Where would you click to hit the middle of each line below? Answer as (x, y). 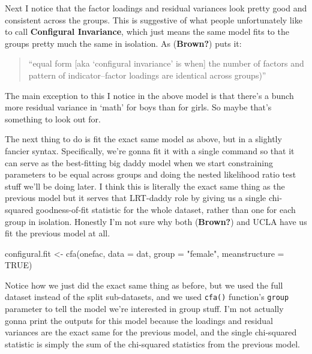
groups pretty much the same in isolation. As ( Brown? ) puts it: (123, 43)
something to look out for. (53, 118)
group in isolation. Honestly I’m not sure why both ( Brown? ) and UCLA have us (156, 221)
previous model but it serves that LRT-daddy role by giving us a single (136, 198)
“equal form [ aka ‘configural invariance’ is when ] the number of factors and (166, 63)
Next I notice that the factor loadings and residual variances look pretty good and (156, 8)
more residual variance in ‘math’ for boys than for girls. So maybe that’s (138, 107)
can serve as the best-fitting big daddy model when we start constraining (139, 162)
